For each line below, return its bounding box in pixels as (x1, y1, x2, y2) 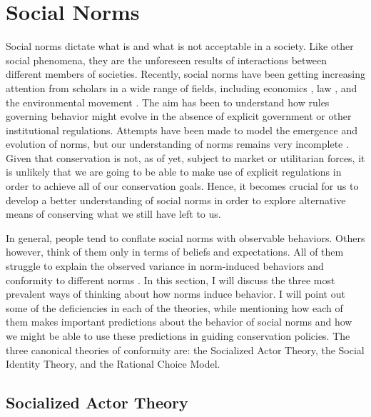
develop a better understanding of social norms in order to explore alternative (6, 192, 346, 207)
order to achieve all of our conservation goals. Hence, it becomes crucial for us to (6, 179, 359, 194)
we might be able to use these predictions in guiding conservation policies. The (6, 328, 350, 343)
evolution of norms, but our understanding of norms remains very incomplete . (6, 136, 349, 151)
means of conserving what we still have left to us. (6, 206, 221, 221)
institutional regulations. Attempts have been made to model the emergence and (6, 122, 358, 137)
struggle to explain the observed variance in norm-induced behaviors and (6, 258, 324, 273)
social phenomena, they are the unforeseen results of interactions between (6, 52, 327, 67)
